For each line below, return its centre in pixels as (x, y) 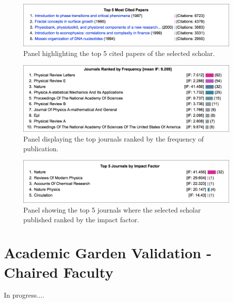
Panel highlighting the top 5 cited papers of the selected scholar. (119, 53)
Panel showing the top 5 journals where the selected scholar (112, 209)
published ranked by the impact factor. (81, 219)
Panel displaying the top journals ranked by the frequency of (114, 139)
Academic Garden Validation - (108, 253)
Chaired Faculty (59, 272)
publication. (41, 148)
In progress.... (24, 295)
